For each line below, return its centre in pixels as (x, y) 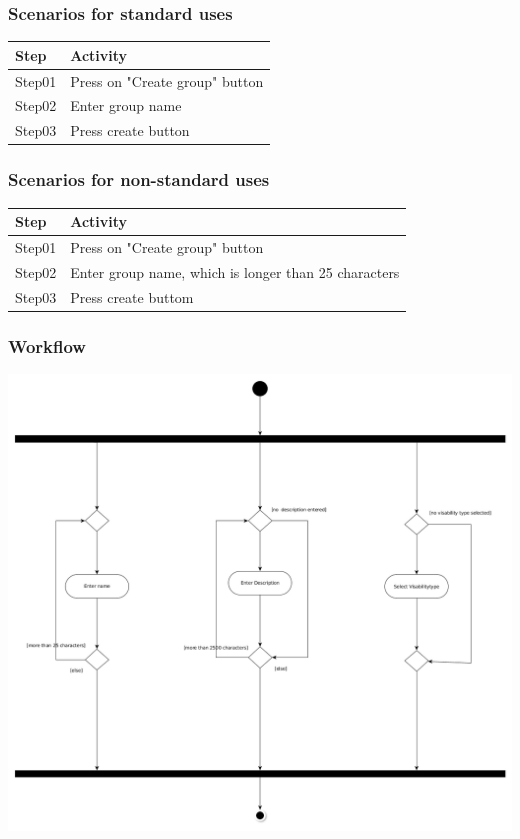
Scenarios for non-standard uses (139, 179)
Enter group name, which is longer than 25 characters (235, 271)
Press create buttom (132, 296)
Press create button (130, 130)
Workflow (47, 345)
